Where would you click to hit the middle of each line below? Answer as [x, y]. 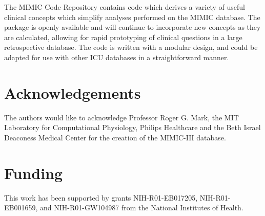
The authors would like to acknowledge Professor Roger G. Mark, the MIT [121, 117]
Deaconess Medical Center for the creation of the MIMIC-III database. [115, 137]
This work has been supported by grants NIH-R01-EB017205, [101, 197]
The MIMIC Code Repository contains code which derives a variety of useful [125, 7]
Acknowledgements [73, 92]
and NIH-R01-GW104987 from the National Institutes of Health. [141, 208]
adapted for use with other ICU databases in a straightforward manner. [117, 57]
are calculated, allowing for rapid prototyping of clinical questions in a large [123, 37]
